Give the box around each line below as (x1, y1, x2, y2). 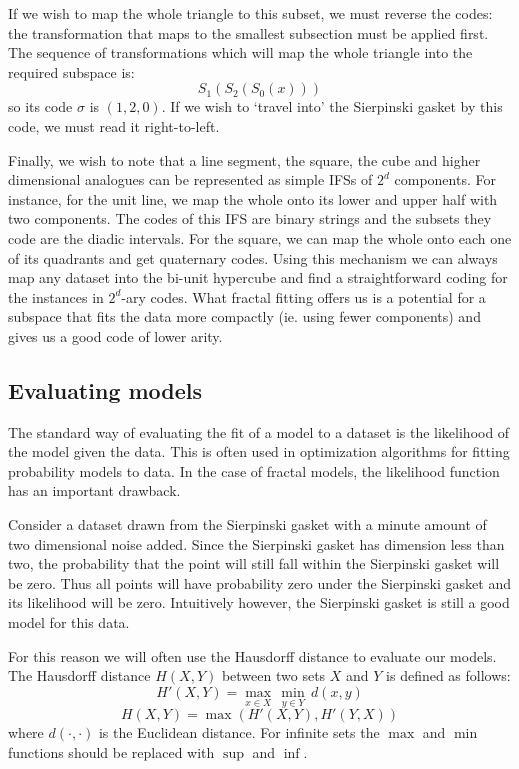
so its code (8, 96, 73, 117)
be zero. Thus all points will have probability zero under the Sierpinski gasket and (8, 572, 511, 593)
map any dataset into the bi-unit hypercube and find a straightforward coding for (8, 267, 508, 288)
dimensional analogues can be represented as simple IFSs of (8, 169, 373, 190)
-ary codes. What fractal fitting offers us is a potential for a (121, 286, 486, 307)
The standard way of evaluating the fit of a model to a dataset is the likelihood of (8, 421, 510, 442)
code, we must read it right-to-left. (8, 115, 220, 136)
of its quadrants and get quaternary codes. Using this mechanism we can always (8, 247, 498, 268)
